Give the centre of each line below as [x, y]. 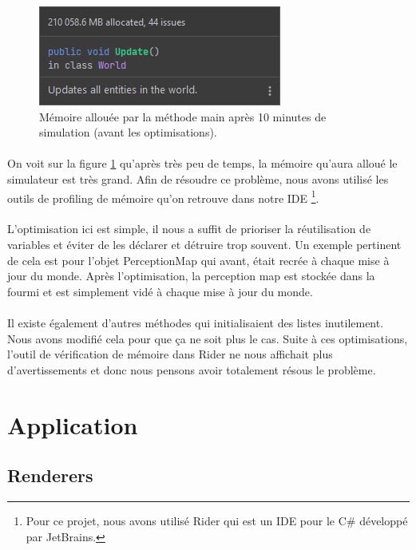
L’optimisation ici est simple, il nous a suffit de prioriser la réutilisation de [189, 229]
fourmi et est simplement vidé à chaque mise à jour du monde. [160, 291]
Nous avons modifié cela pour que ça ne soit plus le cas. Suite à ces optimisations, [208, 338]
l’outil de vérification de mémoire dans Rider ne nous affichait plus [170, 354]
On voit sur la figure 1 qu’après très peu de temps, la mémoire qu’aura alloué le [202, 163]
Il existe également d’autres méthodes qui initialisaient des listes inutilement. [196, 322]
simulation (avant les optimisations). [128, 132]
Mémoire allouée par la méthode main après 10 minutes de [183, 116]
